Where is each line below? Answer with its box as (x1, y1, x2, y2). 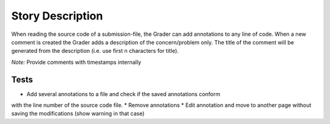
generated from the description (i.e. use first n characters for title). (11, 47, 179, 55)
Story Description (11, 9, 103, 22)
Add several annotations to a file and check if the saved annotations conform (26, 90, 221, 97)
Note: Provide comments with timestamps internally (11, 58, 142, 66)
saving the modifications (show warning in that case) (11, 110, 145, 117)
